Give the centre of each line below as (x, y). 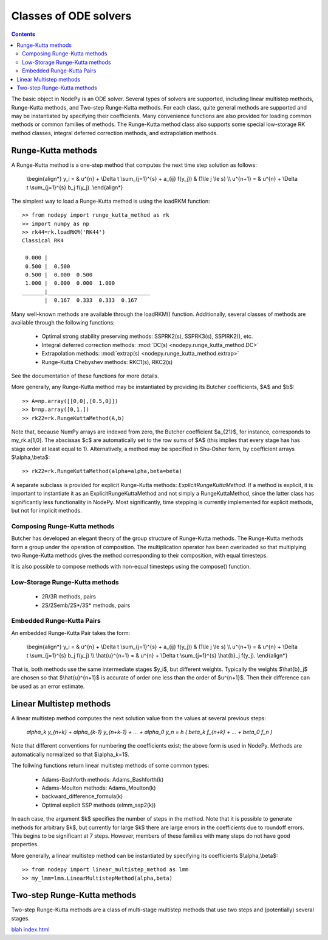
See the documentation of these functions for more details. (85, 376)
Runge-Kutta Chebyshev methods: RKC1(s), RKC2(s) (107, 362)
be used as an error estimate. (48, 686)
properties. (25, 844)
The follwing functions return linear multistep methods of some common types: (110, 766)
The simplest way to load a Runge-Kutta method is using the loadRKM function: (111, 201)
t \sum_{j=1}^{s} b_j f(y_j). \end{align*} (75, 187)
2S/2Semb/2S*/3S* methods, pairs (86, 605)
